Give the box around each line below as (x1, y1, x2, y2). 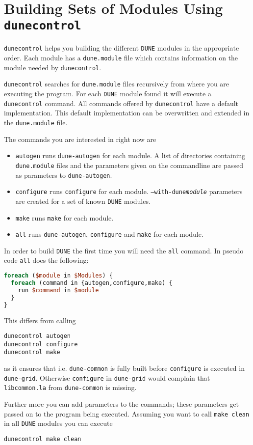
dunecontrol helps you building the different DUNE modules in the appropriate (4, 43, 239, 53)
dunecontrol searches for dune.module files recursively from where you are (4, 79, 229, 89)
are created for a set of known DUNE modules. (15, 195, 151, 206)
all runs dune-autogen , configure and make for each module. (15, 229, 203, 239)
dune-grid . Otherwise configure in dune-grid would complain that (4, 372, 210, 383)
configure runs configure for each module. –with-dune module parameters (15, 186, 243, 196)
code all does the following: (4, 255, 89, 265)
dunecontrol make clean (4, 435, 81, 443)
